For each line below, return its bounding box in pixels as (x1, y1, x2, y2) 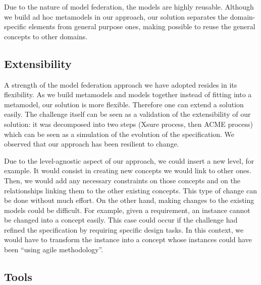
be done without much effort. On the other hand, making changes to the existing (4, 195, 254, 205)
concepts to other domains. (4, 31, 88, 41)
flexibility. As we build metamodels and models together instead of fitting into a (4, 89, 252, 100)
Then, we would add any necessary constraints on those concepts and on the (4, 175, 240, 185)
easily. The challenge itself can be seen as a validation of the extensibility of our (4, 109, 251, 119)
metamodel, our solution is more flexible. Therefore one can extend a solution (4, 99, 244, 109)
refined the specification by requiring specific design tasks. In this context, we (4, 224, 244, 235)
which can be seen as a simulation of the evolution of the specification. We (4, 128, 235, 139)
